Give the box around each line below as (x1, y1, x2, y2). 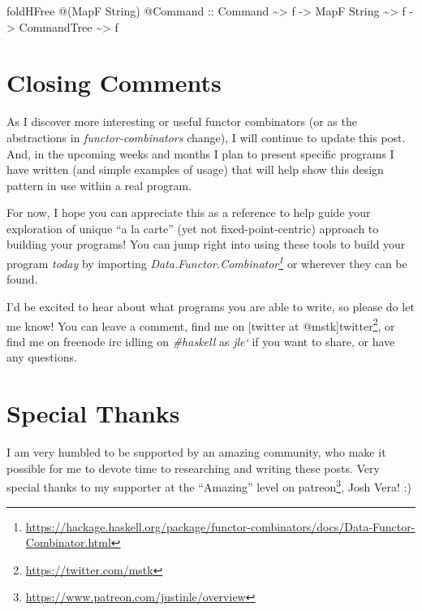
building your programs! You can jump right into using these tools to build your (6, 236, 406, 253)
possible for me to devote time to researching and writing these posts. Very (6, 459, 380, 476)
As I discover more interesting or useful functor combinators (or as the (6, 113, 357, 130)
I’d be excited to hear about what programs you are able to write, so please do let (6, 297, 415, 314)
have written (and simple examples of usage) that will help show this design (6, 161, 384, 178)
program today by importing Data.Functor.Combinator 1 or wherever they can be (6, 253, 407, 271)
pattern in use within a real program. (6, 176, 192, 193)
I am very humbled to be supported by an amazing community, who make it (6, 444, 386, 461)
